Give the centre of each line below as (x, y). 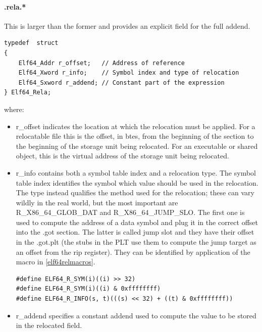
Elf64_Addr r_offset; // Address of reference (101, 63)
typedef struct (31, 43)
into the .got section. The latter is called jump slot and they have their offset (135, 232)
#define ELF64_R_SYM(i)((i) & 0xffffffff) (88, 289)
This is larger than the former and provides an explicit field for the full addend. (127, 25)
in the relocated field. (49, 325)
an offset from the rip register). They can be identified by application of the (133, 252)
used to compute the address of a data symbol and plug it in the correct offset (137, 222)
